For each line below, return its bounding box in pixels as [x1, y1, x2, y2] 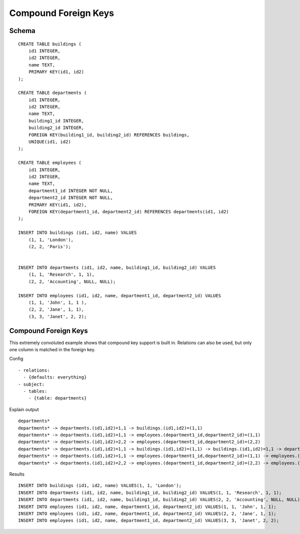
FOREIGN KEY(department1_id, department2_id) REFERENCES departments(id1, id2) [28, 209, 229, 214]
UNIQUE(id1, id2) [28, 139, 71, 145]
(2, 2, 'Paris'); [28, 244, 71, 249]
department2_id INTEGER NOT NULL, [28, 195, 113, 201]
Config [9, 356, 23, 362]
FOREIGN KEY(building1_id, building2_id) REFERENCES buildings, [28, 132, 189, 137]
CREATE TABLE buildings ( [18, 41, 82, 47]
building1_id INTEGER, [28, 118, 84, 123]
